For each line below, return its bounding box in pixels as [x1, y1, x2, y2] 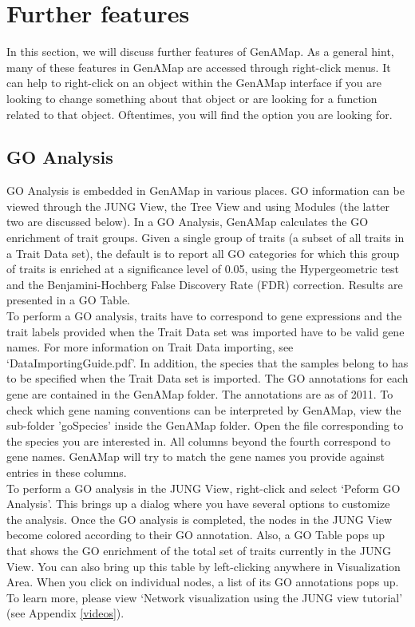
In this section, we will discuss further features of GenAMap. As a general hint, [6, 43, 394, 60]
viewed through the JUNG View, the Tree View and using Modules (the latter [6, 197, 390, 214]
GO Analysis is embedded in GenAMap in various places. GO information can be [6, 182, 405, 199]
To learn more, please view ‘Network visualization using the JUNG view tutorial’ [6, 589, 403, 605]
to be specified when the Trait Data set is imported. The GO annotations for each [6, 370, 409, 387]
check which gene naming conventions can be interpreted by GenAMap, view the [6, 401, 401, 418]
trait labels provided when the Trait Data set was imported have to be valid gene [6, 323, 405, 339]
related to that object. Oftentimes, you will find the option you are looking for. [6, 105, 393, 122]
